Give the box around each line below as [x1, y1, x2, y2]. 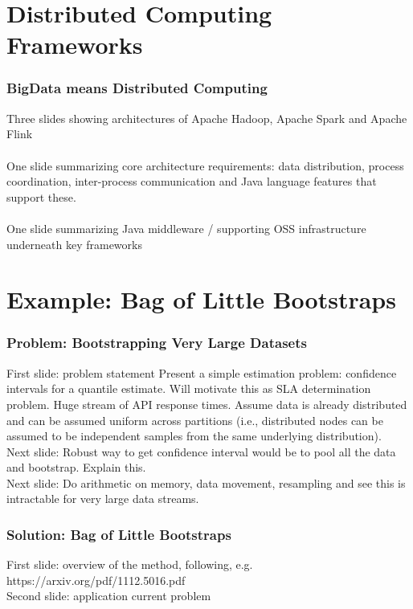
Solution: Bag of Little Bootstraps [6, 524, 231, 544]
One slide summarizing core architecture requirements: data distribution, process [6, 157, 404, 174]
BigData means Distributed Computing [6, 78, 268, 98]
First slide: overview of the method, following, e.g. [6, 556, 253, 573]
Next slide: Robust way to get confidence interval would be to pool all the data [6, 443, 396, 460]
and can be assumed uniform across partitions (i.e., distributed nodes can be [6, 411, 383, 428]
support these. [6, 188, 76, 205]
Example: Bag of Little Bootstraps [6, 283, 396, 316]
